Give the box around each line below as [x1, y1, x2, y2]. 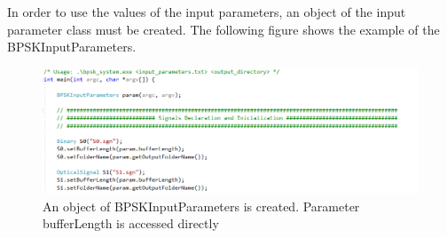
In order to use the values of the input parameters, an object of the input [7, 3, 406, 20]
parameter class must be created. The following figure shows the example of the [7, 20, 440, 38]
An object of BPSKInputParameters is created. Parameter [43, 196, 360, 215]
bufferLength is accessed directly [43, 214, 219, 233]
